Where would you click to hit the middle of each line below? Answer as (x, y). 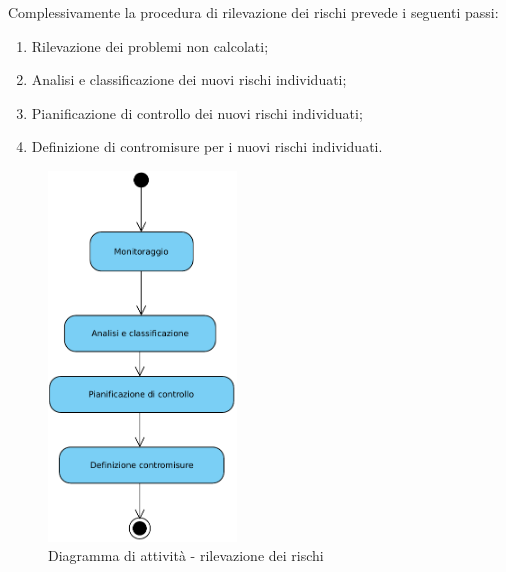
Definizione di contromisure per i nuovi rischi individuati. (207, 146)
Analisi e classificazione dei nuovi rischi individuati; (189, 79)
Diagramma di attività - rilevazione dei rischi (186, 555)
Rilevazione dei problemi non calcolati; (150, 45)
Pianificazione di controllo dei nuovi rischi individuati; (197, 112)
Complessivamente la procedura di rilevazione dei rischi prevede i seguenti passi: (253, 12)
